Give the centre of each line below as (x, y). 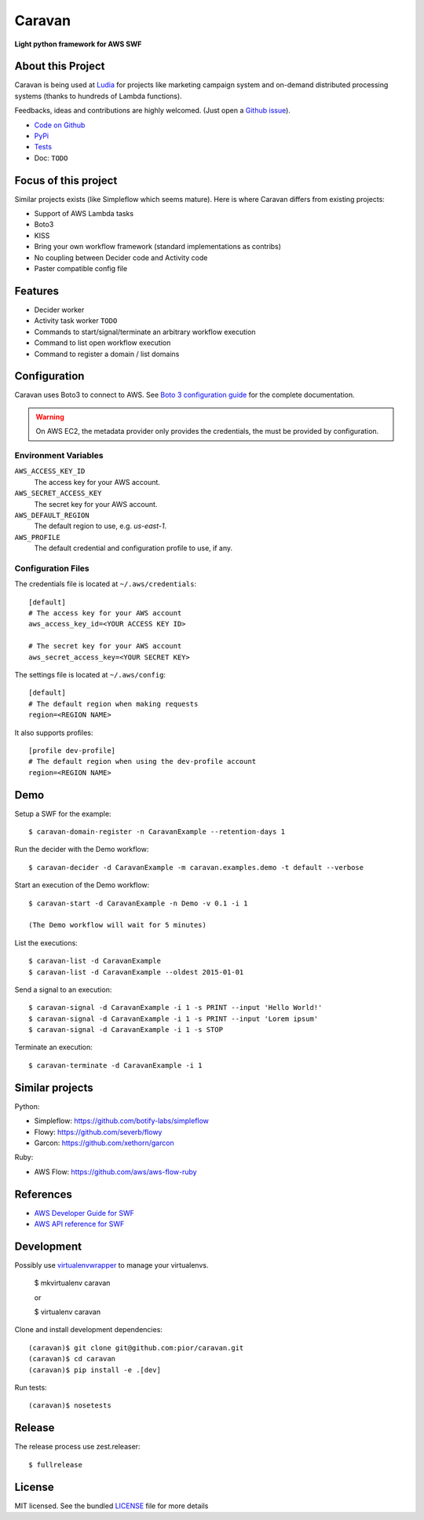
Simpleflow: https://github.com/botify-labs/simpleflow (122, 1121)
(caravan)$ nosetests (70, 1406)
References (43, 1194)
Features (37, 291)
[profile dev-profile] (72, 750)
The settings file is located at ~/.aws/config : (90, 674)
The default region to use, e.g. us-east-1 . (101, 526)
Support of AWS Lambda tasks (84, 214)
